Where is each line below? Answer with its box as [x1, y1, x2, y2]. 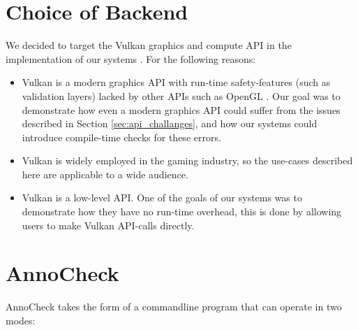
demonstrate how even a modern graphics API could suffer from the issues [22, 102, 341, 117]
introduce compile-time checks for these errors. [22, 129, 221, 144]
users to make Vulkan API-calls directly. [22, 217, 195, 232]
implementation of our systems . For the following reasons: [6, 51, 256, 66]
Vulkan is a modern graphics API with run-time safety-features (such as [22, 75, 331, 89]
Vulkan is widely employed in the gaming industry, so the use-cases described [22, 153, 353, 168]
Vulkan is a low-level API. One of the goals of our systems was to [22, 190, 302, 205]
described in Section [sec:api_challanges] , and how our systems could [22, 116, 318, 131]
